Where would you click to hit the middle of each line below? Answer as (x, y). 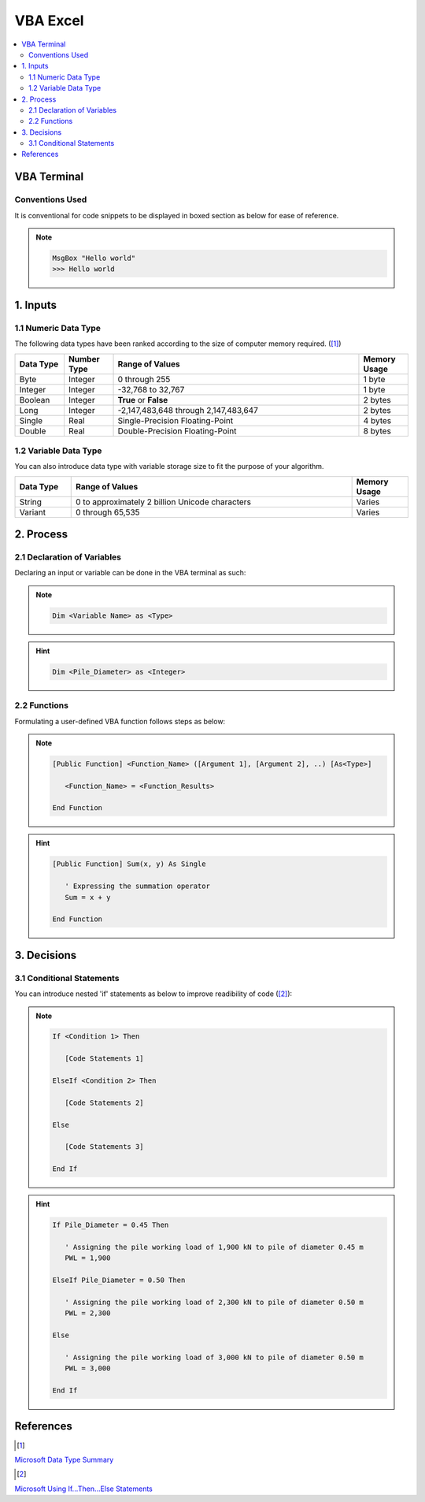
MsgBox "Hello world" (94, 258)
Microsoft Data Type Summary (64, 1459)
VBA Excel (49, 20)
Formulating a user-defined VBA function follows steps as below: (120, 721)
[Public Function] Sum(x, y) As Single (129, 864)
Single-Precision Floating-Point (176, 420)
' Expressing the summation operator (137, 886)
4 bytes (377, 420)
